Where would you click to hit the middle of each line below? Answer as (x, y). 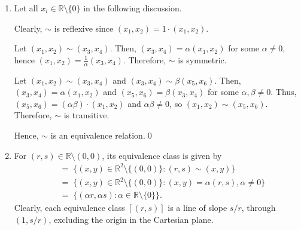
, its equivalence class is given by (162, 155)
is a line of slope (197, 208)
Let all (26, 8)
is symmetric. (202, 59)
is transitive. (86, 115)
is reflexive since (84, 28)
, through (259, 208)
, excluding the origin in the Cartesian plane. (131, 219)
